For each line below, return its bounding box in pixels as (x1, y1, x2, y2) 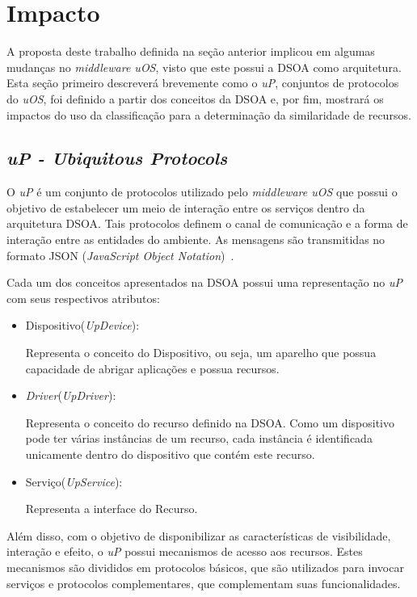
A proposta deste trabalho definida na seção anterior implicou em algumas (6, 43, 375, 60)
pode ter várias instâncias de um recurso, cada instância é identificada (25, 430, 373, 447)
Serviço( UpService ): (25, 473, 123, 490)
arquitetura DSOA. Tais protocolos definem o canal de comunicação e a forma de (6, 215, 408, 232)
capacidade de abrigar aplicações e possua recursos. (25, 359, 280, 376)
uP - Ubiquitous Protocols (6, 145, 228, 170)
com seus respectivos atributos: (6, 289, 160, 306)
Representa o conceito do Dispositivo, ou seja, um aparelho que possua (25, 344, 377, 361)
